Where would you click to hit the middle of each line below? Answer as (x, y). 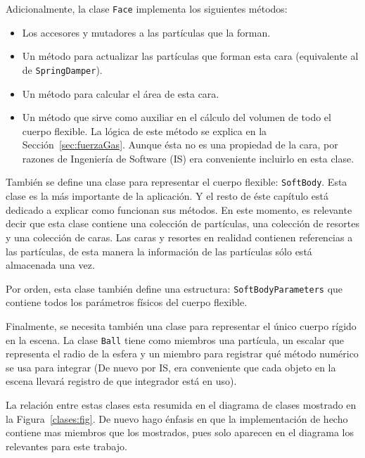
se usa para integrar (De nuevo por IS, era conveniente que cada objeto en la (171, 367)
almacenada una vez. (50, 265)
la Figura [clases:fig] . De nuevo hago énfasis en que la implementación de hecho (177, 418)
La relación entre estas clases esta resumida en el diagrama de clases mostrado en (181, 404)
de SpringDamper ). (62, 69)
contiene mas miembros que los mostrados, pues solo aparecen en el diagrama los (180, 432)
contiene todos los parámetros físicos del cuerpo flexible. (127, 302)
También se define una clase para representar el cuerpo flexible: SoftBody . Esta (177, 182)
